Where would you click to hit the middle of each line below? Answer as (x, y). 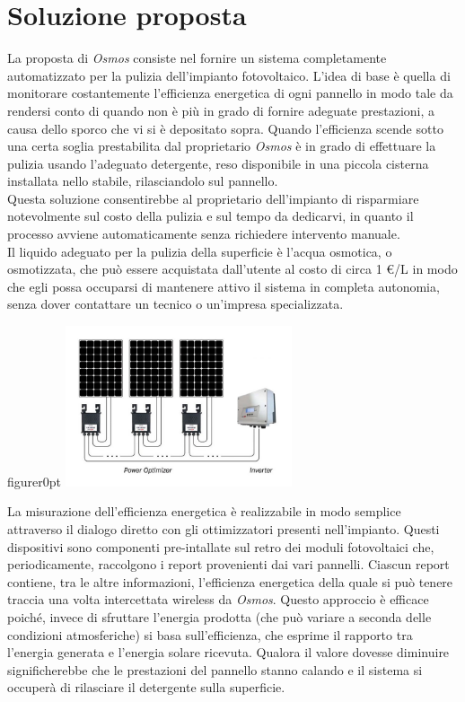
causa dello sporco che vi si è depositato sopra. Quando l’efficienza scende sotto (225, 128)
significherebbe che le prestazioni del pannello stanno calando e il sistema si (215, 669)
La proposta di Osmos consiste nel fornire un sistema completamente (197, 58)
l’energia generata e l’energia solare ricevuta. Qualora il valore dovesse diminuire (228, 652)
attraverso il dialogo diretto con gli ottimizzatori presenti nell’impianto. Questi (224, 528)
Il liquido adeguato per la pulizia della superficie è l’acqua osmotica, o (200, 251)
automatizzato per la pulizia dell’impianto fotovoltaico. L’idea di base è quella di (229, 75)
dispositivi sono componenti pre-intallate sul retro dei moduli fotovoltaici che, (221, 546)
